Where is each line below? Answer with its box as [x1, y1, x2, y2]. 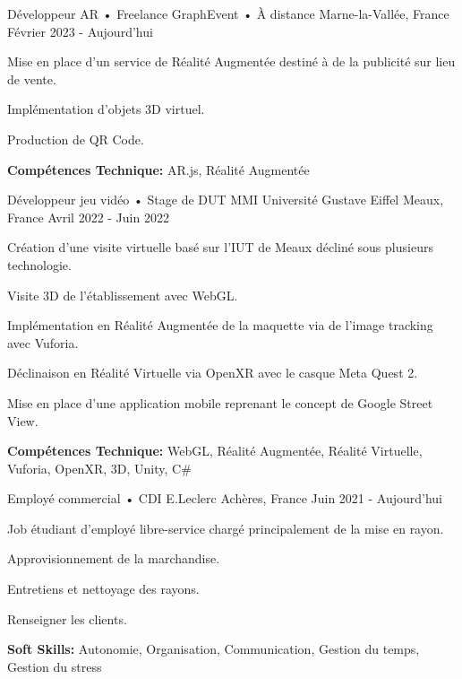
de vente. [7, 69, 56, 88]
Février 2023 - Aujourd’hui [7, 22, 153, 40]
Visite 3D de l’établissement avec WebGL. [7, 285, 238, 304]
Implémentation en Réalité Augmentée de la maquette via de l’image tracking [7, 316, 433, 335]
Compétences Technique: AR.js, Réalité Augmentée [7, 160, 310, 178]
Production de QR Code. [7, 129, 144, 148]
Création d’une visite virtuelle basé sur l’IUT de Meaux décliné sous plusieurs [7, 238, 433, 257]
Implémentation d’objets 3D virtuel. [7, 100, 205, 118]
